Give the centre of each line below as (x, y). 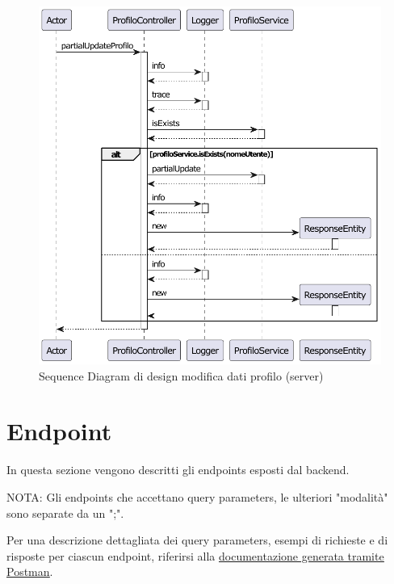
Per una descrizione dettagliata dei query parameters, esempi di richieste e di (197, 540)
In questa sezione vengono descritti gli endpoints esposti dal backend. (178, 470)
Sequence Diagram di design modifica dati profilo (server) (181, 375)
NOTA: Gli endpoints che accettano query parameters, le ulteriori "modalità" (197, 496)
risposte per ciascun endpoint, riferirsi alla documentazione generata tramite (195, 555)
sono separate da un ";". (65, 513)
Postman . (30, 571)
